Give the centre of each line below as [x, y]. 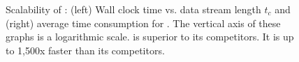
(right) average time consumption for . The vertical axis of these [143, 23]
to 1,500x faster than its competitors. [85, 50]
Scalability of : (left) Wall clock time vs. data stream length [133, 9]
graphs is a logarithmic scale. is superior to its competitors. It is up [150, 37]
